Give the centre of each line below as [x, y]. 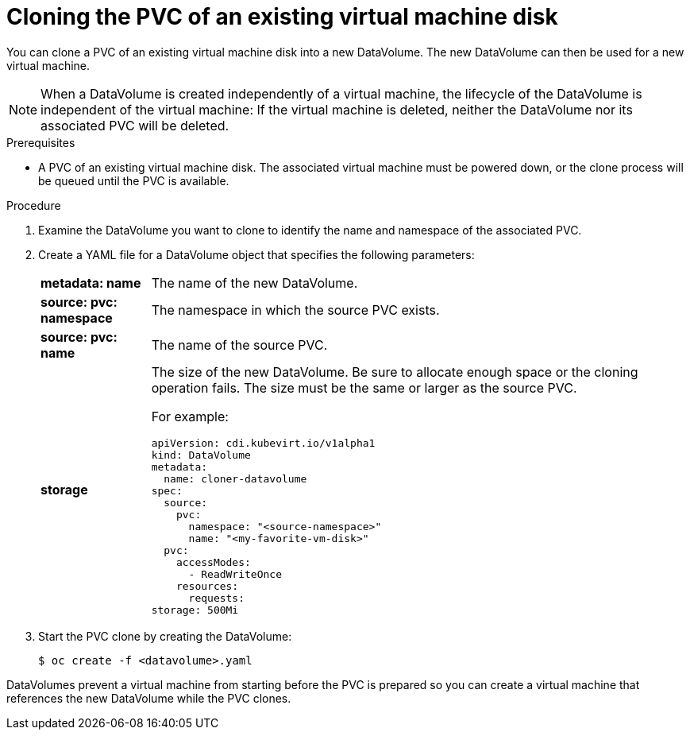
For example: [190, 416]
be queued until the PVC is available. [134, 180]
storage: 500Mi [195, 610]
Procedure [34, 205]
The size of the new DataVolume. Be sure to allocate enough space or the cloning [395, 372]
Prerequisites [41, 142]
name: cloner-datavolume [235, 478]
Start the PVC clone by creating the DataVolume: [165, 636]
